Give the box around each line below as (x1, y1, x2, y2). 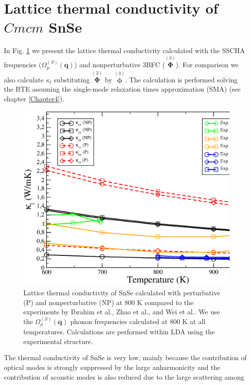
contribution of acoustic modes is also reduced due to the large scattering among (4, 371, 245, 382)
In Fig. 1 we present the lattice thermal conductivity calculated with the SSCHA (4, 45, 245, 56)
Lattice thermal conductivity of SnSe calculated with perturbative (23, 287, 220, 297)
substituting (54, 74, 90, 84)
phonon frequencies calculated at (70, 316, 168, 326)
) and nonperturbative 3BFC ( (74, 59, 165, 70)
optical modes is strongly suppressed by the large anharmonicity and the (4, 362, 220, 372)
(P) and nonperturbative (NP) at (23, 297, 123, 307)
